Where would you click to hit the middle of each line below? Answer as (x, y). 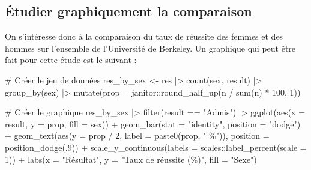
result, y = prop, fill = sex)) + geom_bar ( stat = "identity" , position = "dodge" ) (153, 123)
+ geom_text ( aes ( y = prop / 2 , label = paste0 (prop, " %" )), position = (137, 135)
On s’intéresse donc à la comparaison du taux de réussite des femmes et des (144, 36)
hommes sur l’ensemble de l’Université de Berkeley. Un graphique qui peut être (150, 48)
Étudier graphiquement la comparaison (128, 11)
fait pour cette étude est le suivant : (71, 60)
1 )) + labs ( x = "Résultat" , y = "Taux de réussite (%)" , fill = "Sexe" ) (131, 159)
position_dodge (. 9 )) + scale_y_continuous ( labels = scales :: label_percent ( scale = (156, 147)
